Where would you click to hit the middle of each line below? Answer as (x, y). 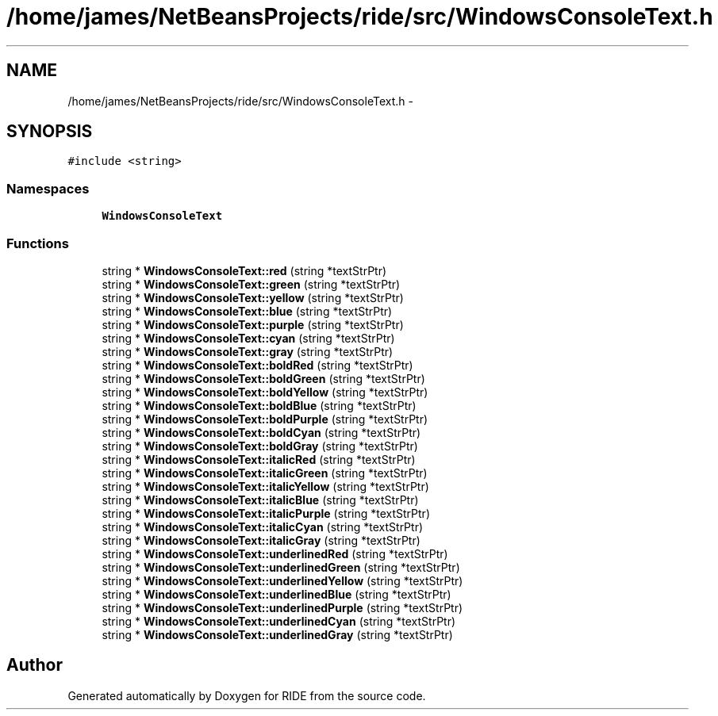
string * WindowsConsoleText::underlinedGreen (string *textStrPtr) (281, 567)
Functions (38, 243)
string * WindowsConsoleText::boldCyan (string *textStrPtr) (261, 432)
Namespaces (48, 188)
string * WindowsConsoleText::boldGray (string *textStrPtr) (260, 446)
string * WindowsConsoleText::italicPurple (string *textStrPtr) (266, 513)
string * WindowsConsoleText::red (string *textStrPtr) (244, 270)
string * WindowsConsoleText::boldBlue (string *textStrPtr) (259, 405)
